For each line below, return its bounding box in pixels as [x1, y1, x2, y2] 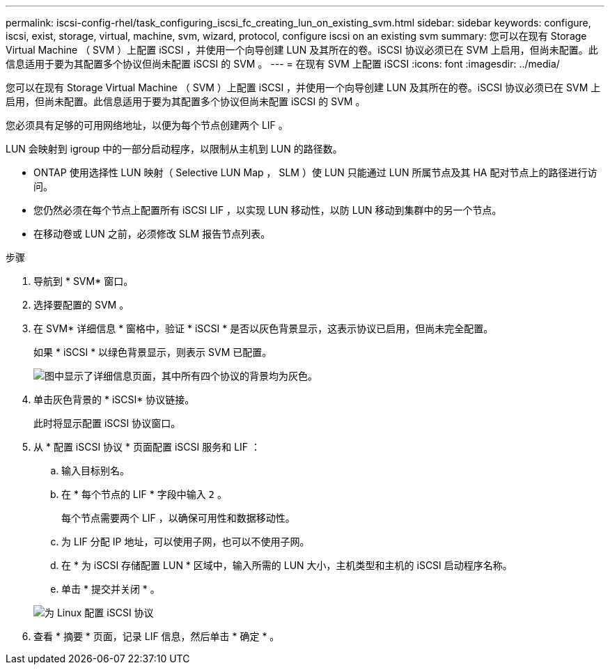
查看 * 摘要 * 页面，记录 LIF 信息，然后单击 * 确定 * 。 [33, 630, 280, 642]
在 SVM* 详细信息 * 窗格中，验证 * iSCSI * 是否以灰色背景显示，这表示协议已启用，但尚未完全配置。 [33, 322, 494, 334]
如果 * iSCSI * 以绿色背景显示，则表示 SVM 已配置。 [33, 346, 272, 358]
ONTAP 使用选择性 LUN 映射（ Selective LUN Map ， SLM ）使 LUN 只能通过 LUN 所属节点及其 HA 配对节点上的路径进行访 [33, 166, 597, 178]
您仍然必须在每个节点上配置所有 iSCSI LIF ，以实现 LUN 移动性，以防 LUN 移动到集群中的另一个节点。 [33, 204, 502, 216]
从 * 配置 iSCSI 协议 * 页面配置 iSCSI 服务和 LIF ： [33, 441, 261, 453]
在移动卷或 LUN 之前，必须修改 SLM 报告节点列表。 [33, 228, 271, 240]
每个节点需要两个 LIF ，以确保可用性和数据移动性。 [61, 512, 295, 524]
